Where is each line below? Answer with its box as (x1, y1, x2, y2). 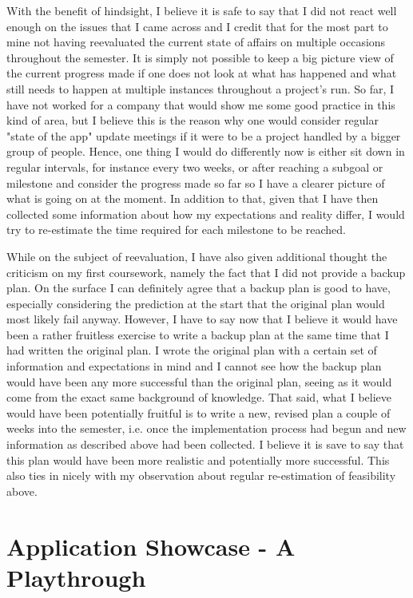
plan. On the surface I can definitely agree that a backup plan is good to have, (6, 279, 391, 296)
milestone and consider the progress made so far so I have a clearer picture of (6, 174, 385, 191)
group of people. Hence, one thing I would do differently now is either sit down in (6, 143, 405, 160)
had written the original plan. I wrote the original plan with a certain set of (6, 342, 377, 358)
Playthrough (6, 560, 146, 593)
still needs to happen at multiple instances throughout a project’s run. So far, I (6, 80, 395, 97)
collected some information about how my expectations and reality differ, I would (6, 205, 405, 222)
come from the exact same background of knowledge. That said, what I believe (6, 389, 392, 406)
